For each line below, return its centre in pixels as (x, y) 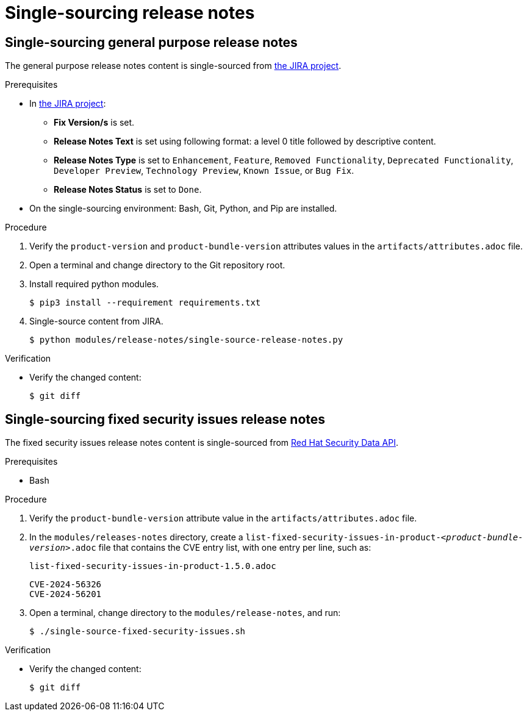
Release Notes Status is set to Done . (128, 190)
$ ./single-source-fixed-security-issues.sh (138, 632)
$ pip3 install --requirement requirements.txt (145, 303)
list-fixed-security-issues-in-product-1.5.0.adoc (153, 566)
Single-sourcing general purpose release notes (151, 42)
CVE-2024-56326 (66, 585)
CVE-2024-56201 (66, 594)
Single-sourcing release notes (130, 13)
